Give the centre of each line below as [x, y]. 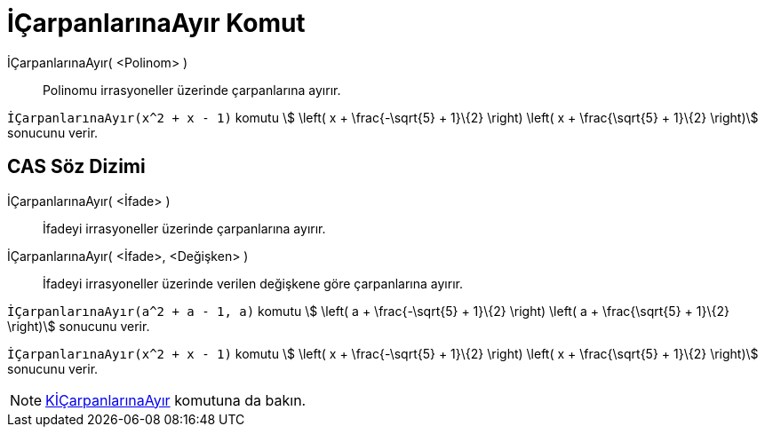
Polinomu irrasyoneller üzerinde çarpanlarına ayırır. [192, 90]
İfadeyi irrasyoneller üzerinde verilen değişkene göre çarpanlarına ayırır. [253, 283]
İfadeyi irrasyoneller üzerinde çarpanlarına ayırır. [184, 228]
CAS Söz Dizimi [76, 167]
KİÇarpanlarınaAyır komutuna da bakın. [176, 400]
